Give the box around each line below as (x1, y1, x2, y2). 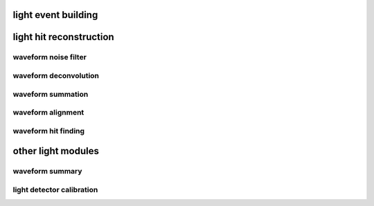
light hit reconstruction (12, 31, 114, 43)
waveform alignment (12, 108, 84, 118)
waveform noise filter (12, 53, 87, 62)
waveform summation (12, 89, 89, 99)
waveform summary (12, 167, 82, 176)
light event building (12, 9, 98, 21)
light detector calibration (12, 185, 98, 194)
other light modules (12, 145, 100, 157)
